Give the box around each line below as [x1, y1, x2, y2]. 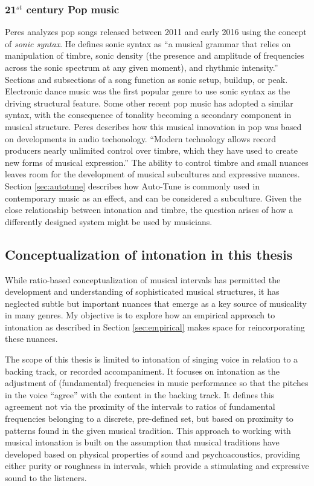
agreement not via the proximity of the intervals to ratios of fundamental [5, 400, 275, 413]
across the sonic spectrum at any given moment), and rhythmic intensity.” [5, 61, 278, 73]
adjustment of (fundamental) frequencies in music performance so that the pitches [5, 376, 309, 389]
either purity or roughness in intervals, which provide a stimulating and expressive [5, 459, 309, 472]
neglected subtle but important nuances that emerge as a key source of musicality [5, 297, 307, 309]
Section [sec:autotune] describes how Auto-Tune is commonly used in [5, 179, 260, 192]
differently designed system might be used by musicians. [5, 215, 213, 228]
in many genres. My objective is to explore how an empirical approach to [5, 309, 275, 321]
